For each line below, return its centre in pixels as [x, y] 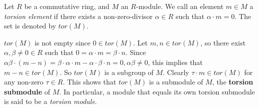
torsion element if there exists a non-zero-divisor [79, 16]
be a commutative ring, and [67, 6]
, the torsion [233, 82]
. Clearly [176, 72]
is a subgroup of [129, 72]
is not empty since [62, 42]
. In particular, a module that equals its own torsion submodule [157, 91]
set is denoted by [30, 26]
